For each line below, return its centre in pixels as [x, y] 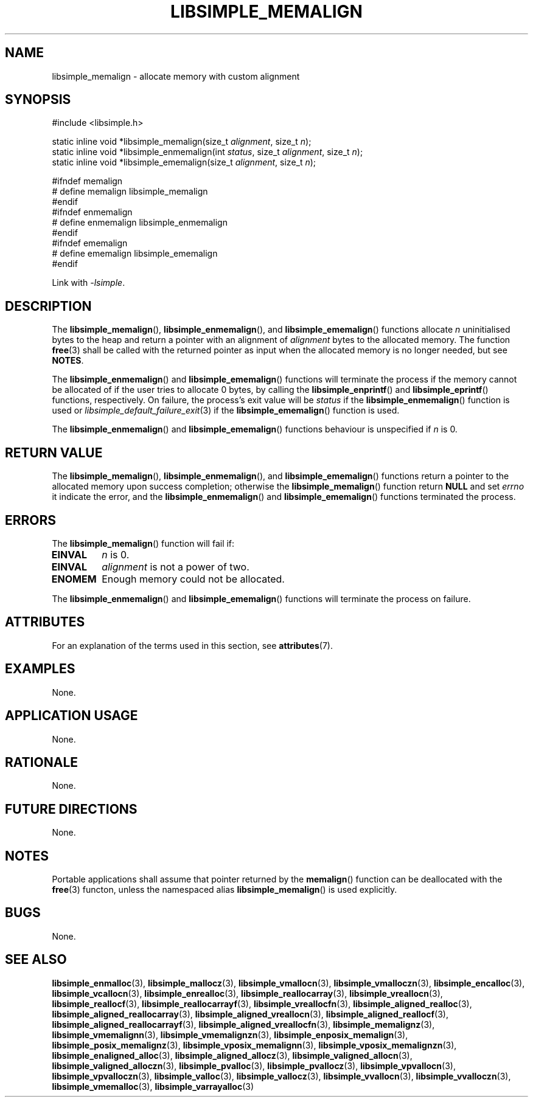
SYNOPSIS [38, 100]
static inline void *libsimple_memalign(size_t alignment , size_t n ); [182, 142]
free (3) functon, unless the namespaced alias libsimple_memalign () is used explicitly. [225, 890]
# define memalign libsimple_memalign [130, 192]
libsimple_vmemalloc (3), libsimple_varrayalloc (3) [153, 1086]
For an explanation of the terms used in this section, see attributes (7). [192, 645]
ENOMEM [74, 579]
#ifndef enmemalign [92, 212]
